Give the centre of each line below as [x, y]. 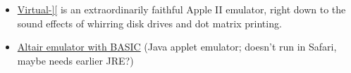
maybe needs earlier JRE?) [75, 60]
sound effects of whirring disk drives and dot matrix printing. [149, 23]
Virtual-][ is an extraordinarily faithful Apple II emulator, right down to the [181, 9]
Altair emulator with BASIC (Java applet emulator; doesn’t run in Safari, [177, 47]
